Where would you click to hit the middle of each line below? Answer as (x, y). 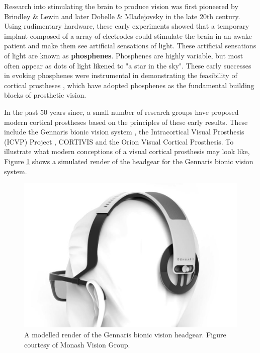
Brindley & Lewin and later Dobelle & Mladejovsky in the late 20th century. (122, 16)
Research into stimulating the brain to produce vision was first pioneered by (121, 6)
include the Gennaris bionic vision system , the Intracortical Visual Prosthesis (124, 132)
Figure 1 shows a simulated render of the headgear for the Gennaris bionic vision (129, 161)
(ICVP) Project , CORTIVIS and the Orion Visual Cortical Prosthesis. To (119, 141)
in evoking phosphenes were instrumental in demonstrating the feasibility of (121, 75)
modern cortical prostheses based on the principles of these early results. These (126, 122)
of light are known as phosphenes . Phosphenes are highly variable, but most (124, 55)
